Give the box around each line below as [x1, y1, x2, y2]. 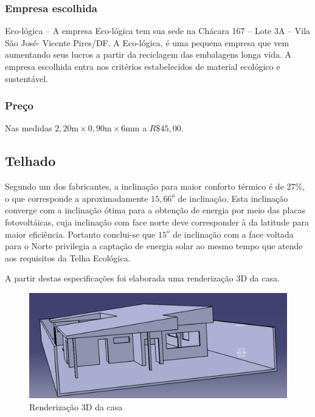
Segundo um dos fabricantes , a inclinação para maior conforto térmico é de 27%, [5, 180, 305, 193]
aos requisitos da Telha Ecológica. [5, 251, 131, 264]
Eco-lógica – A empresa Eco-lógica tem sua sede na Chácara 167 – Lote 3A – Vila [5, 24, 311, 37]
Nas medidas [5, 122, 52, 134]
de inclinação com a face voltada [173, 227, 294, 240]
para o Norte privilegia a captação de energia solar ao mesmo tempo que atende [5, 240, 303, 252]
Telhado [5, 151, 56, 170]
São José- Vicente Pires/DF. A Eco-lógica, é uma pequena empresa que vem [5, 36, 289, 49]
